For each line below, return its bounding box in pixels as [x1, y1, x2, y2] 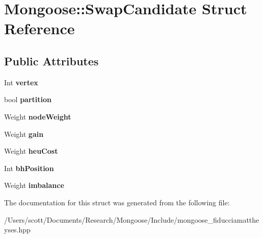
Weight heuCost [4, 146, 58, 156]
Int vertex [4, 77, 38, 87]
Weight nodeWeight [4, 111, 71, 122]
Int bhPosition [4, 162, 54, 173]
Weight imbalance [4, 180, 64, 191]
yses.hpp [4, 224, 31, 235]
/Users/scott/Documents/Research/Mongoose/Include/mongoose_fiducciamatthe [4, 214, 259, 225]
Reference [4, 18, 75, 39]
